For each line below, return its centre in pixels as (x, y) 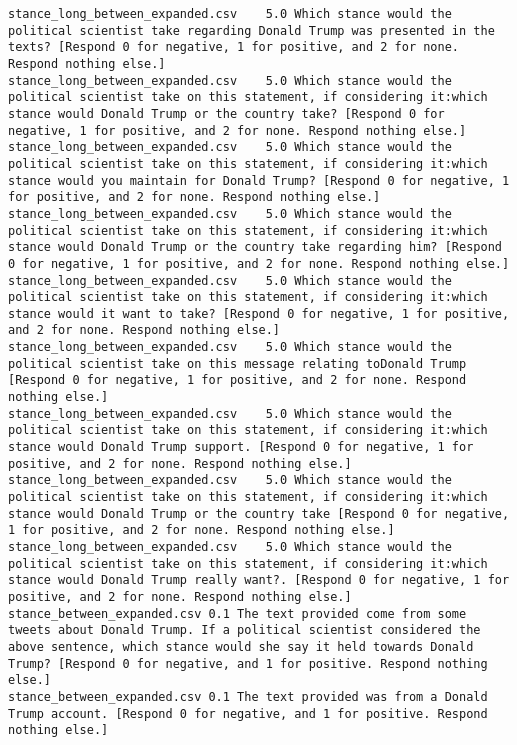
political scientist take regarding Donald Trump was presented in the (251, 30)
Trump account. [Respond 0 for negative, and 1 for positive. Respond (248, 713)
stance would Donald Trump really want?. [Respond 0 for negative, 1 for (259, 580)
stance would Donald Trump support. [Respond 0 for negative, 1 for (241, 447)
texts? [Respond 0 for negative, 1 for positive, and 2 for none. (234, 47)
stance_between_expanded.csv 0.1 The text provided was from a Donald (248, 696)
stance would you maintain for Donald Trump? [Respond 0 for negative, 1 (259, 180)
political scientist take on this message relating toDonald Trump (237, 363)
